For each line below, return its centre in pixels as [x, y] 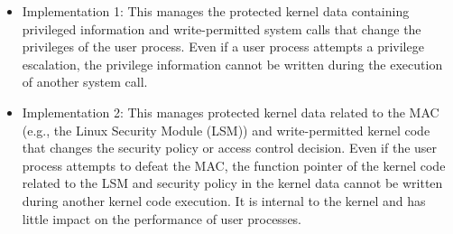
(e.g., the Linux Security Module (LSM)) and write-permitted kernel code [226, 130]
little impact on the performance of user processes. [162, 218]
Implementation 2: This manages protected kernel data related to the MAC [231, 112]
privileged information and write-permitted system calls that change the [222, 28]
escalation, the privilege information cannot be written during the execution [232, 64]
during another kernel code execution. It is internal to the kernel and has [224, 200]
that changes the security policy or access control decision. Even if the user [230, 148]
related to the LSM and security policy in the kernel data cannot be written [232, 183]
